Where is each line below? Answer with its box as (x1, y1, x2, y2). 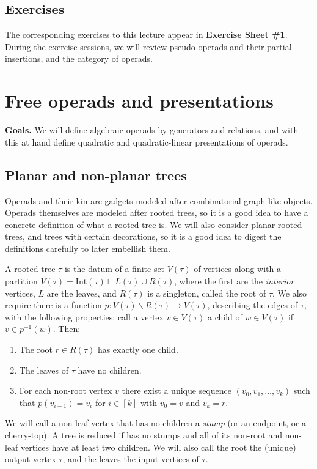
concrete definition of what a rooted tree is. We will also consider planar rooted (5, 218, 302, 231)
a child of (207, 310, 242, 323)
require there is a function (5, 298, 102, 311)
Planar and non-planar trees (5, 165, 187, 184)
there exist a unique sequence (122, 384, 231, 397)
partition (5, 275, 38, 287)
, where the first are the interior (174, 275, 294, 287)
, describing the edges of (207, 298, 298, 311)
